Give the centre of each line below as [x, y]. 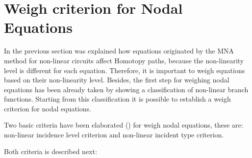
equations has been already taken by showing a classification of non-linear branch [126, 89]
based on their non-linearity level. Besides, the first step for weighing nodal [117, 80]
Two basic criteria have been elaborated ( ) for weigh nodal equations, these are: [124, 125]
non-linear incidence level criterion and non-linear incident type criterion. [114, 135]
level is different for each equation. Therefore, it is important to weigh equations [125, 70]
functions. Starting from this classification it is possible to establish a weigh [117, 99]
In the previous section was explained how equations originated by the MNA [119, 51]
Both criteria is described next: [50, 151]
